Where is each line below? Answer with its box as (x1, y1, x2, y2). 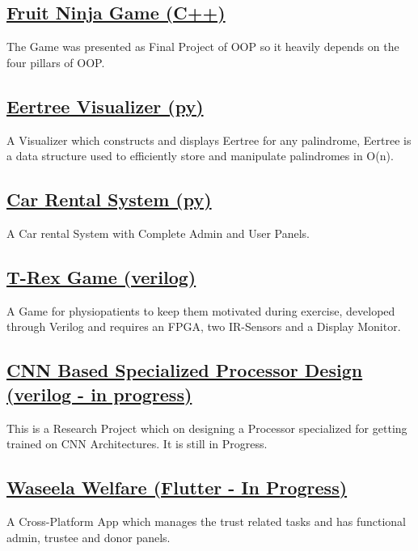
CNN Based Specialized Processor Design (6, 358, 363, 383)
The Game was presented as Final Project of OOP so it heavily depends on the (6, 38, 399, 55)
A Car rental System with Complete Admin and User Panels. (6, 224, 310, 241)
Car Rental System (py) (6, 187, 212, 212)
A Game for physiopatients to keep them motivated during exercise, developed (6, 302, 395, 319)
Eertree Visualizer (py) (6, 93, 204, 118)
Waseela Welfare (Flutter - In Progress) (6, 475, 348, 500)
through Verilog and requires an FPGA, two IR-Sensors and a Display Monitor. (6, 318, 401, 335)
